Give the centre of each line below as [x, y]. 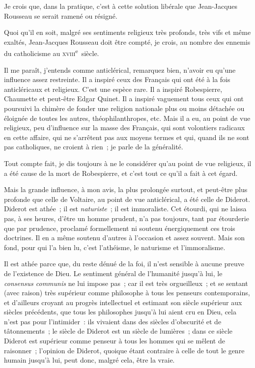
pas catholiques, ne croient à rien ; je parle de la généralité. [94, 147]
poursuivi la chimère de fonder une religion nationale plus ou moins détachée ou [124, 108]
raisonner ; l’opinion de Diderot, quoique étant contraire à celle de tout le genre [124, 350]
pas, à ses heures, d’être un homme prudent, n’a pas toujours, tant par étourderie [127, 218]
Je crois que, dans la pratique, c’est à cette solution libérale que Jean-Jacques [121, 6]
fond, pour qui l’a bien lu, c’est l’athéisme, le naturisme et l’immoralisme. [115, 247]
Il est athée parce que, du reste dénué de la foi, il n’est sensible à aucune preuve [124, 264]
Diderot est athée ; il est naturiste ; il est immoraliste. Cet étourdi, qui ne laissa [125, 209]
